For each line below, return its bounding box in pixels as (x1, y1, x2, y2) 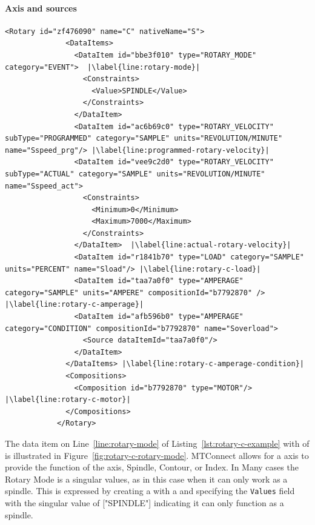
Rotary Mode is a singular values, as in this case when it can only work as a (5, 472, 288, 485)
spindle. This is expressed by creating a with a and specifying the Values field (5, 484, 295, 497)
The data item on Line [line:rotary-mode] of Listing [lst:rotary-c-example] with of (5, 436, 310, 449)
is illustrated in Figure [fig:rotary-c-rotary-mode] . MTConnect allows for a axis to (5, 449, 309, 461)
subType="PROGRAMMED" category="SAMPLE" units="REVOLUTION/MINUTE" (5, 134, 283, 143)
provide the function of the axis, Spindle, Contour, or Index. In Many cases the (5, 461, 299, 473)
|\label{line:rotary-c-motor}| (5, 395, 131, 404)
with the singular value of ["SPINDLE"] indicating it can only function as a (5, 497, 284, 509)
